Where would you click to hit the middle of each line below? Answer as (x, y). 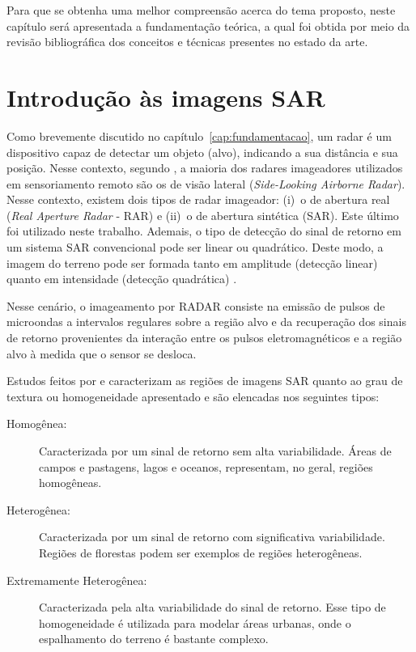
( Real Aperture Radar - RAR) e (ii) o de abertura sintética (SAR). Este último (203, 215)
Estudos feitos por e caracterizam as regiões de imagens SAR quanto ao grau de (205, 381)
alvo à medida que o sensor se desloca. (102, 353)
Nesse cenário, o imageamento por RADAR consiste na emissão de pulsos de (196, 305)
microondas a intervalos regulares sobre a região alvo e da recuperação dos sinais (206, 322)
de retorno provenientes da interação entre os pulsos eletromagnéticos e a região (204, 338)
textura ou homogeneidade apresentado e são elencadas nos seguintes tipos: (193, 396)
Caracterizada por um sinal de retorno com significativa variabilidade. (212, 537)
